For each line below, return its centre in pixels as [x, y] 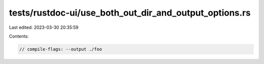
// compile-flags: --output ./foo [61, 49]
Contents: [19, 36]
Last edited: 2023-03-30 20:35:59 [44, 27]
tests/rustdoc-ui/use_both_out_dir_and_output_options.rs [130, 13]
